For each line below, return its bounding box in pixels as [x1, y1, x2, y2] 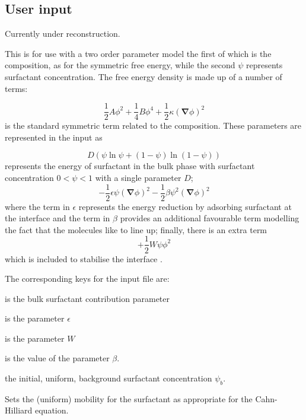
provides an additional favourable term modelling [120, 212, 299, 224]
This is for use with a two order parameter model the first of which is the [5, 47, 272, 59]
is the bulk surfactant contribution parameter [5, 292, 170, 304]
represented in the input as [5, 131, 103, 143]
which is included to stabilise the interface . [5, 252, 162, 265]
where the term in [5, 200, 70, 212]
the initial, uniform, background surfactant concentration [5, 372, 212, 384]
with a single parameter [95, 171, 181, 184]
